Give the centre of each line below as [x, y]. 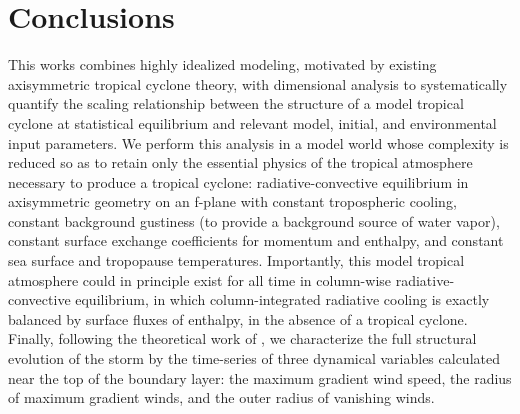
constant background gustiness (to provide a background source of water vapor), [254, 220]
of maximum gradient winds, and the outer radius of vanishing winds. [221, 397]
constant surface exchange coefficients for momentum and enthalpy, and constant [256, 240]
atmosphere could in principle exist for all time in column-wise [200, 279]
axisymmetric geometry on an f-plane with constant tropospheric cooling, [232, 201]
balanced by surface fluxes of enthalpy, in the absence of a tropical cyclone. [238, 318]
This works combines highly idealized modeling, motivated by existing [222, 64]
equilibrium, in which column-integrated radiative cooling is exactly [282, 299]
